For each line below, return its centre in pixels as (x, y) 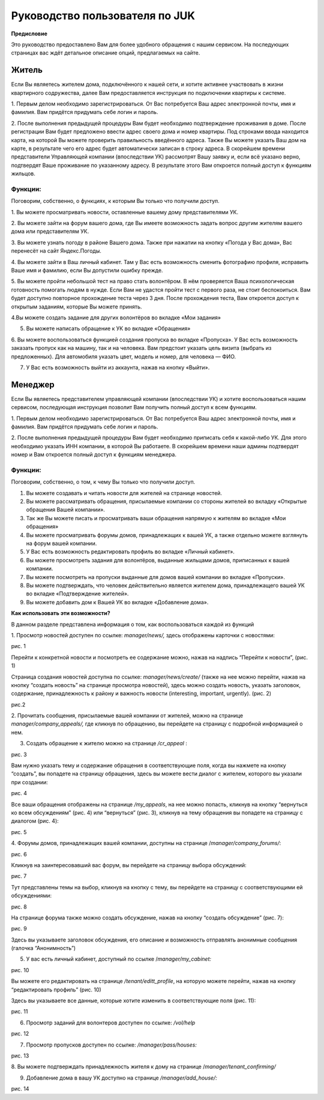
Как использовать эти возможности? (61, 613)
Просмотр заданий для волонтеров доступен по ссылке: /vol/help (111, 1023)
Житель (27, 70)
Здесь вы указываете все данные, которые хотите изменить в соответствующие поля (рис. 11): (133, 1001)
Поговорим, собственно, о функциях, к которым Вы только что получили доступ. (115, 201)
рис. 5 (19, 832)
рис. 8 (19, 907)
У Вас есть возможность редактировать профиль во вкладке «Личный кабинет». (130, 552)
